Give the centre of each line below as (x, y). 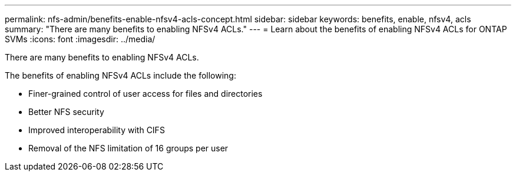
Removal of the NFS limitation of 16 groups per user (128, 148)
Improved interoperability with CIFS (97, 130)
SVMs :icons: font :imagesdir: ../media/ (80, 39)
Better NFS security (66, 112)
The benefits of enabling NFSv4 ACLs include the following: (120, 75)
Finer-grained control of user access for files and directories (145, 94)
